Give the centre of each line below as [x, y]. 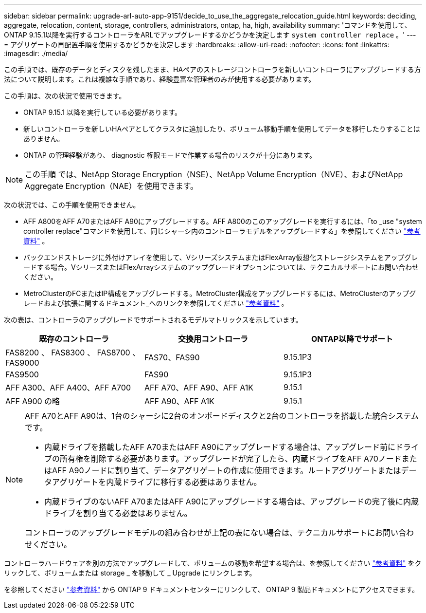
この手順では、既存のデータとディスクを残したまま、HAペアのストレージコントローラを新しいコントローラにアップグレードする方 [213, 69]
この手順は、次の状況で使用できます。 [65, 96]
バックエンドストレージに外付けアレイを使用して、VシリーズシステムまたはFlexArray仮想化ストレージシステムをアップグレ [221, 257]
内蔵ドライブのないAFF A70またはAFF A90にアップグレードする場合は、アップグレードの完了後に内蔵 [231, 502]
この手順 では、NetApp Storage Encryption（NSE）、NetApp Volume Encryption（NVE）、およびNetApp [214, 174]
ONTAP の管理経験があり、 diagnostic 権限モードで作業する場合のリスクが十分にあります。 [170, 155]
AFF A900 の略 [33, 401]
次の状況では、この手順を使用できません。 [72, 205]
